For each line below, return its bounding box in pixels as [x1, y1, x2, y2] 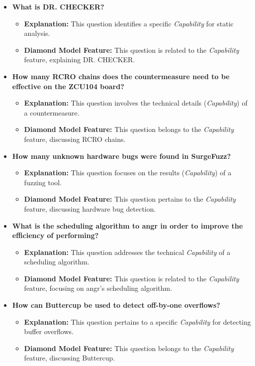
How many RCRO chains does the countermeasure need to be [12, 71, 230, 81]
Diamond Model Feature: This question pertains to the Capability [24, 194, 236, 204]
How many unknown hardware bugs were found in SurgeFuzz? [12, 150, 231, 161]
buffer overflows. [24, 326, 74, 337]
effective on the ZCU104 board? [12, 81, 124, 91]
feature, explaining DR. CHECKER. [24, 54, 135, 65]
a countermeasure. [24, 107, 80, 118]
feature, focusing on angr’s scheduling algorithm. [24, 283, 172, 293]
